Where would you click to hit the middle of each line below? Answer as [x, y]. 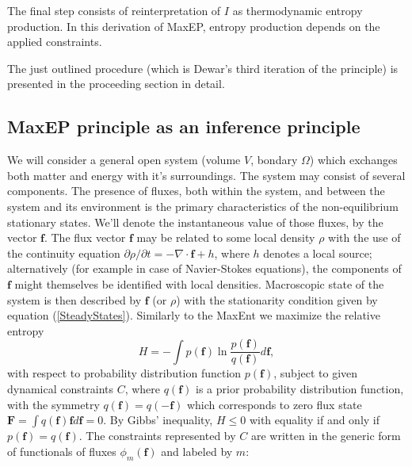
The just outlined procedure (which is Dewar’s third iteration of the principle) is [203, 68]
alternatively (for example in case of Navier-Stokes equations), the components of [204, 268]
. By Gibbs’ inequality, [158, 420]
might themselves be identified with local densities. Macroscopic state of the [199, 283]
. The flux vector [85, 237]
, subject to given [316, 373]
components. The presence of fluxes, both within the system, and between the [196, 191]
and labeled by [197, 451]
